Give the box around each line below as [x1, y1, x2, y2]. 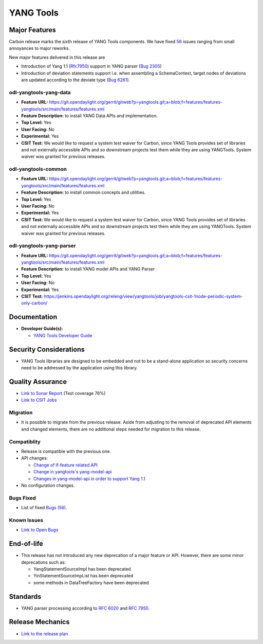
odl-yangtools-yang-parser [9, 242, 76, 249]
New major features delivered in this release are [9, 54, 105, 60]
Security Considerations [9, 345, 85, 354]
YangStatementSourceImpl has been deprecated [33, 566, 131, 572]
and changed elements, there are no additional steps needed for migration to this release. [21, 426, 201, 432]
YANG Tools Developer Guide [33, 332, 93, 338]
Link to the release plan [21, 630, 68, 637]
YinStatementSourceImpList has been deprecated [33, 573, 133, 579]
